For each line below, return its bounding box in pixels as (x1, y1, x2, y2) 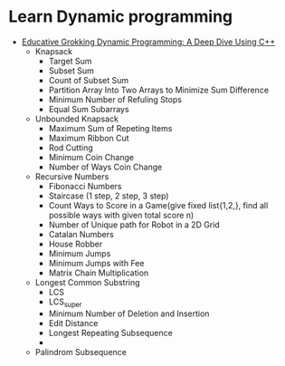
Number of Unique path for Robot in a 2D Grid (48, 219, 221, 230)
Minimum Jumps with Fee (48, 257, 145, 268)
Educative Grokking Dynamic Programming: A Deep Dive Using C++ (21, 36, 276, 47)
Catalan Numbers (48, 228, 114, 239)
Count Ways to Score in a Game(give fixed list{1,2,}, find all (48, 199, 269, 210)
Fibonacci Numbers (48, 180, 122, 191)
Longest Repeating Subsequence (48, 327, 173, 338)
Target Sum (48, 55, 92, 66)
